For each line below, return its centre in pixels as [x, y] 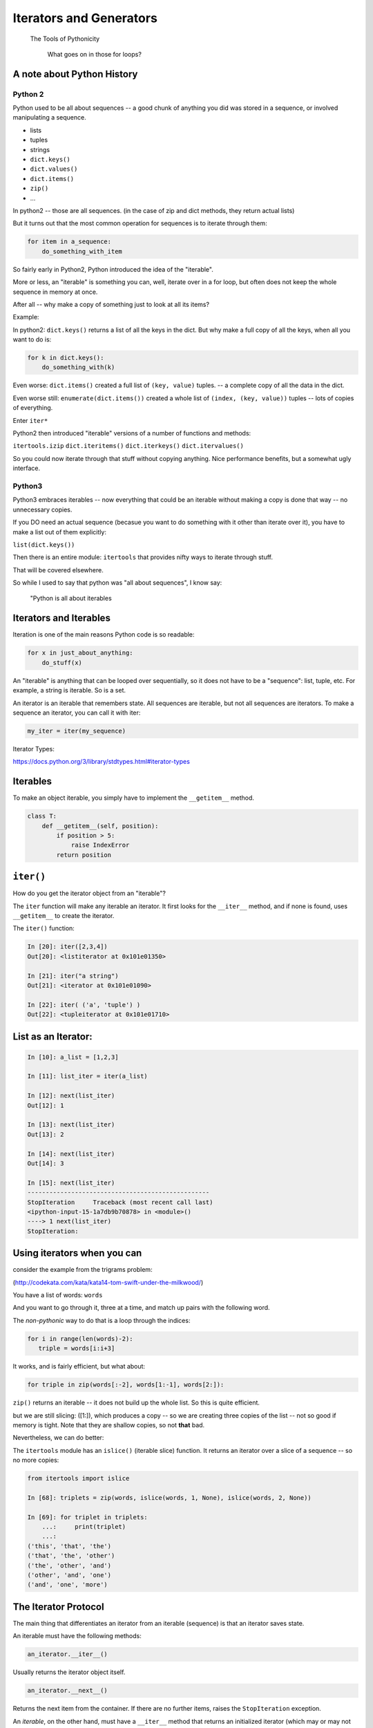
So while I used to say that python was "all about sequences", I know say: [117, 583]
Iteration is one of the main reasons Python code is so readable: [104, 635]
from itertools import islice [78, 1478]
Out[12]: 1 [46, 1105]
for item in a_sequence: [69, 242]
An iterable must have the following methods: [77, 1636]
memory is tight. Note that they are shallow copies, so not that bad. [109, 1425]
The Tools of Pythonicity [65, 39]
